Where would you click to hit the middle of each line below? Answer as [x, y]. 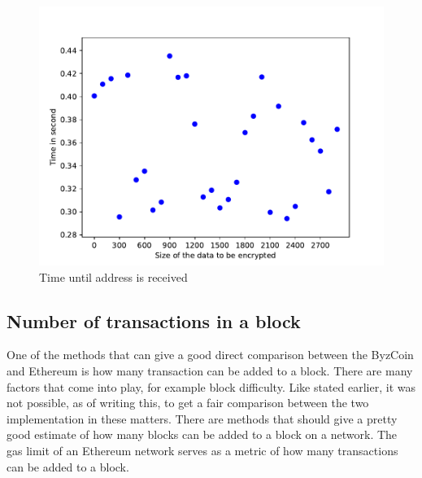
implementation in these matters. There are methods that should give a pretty [202, 418]
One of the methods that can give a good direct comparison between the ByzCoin [210, 355]
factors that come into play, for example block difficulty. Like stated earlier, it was [211, 386]
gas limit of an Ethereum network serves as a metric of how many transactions [202, 450]
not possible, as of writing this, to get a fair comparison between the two [188, 403]
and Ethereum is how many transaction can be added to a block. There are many [210, 370]
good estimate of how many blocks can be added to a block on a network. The [202, 434]
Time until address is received [113, 276]
